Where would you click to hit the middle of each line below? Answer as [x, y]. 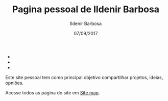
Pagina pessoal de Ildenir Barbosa [86, 9]
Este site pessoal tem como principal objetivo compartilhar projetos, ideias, [84, 77]
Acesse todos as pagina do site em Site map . [53, 92]
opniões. [15, 83]
